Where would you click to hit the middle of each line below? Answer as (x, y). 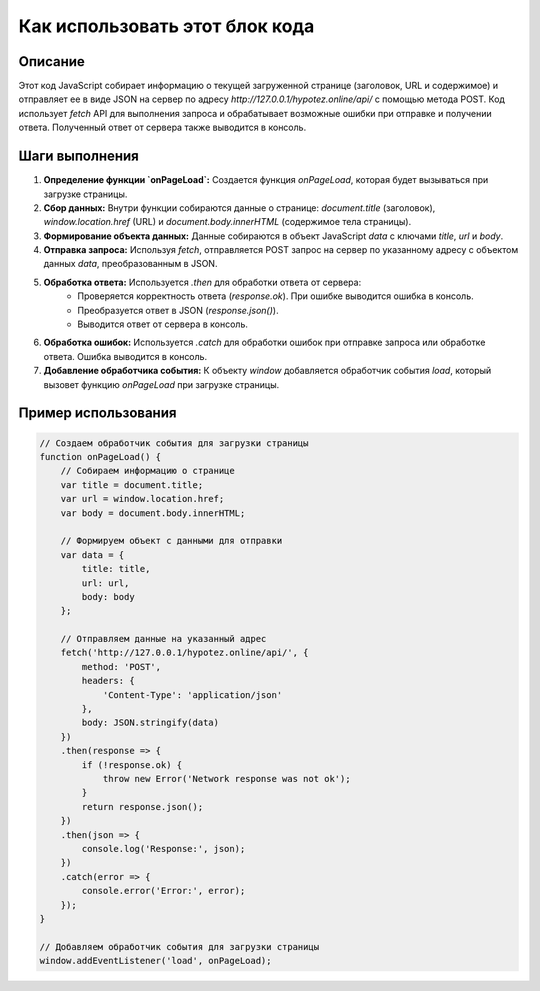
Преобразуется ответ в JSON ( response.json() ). (178, 310)
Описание (51, 61)
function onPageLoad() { (100, 456)
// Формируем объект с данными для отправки (171, 541)
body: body (108, 596)
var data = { (92, 554)
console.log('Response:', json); (163, 848)
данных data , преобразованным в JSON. (130, 264)
